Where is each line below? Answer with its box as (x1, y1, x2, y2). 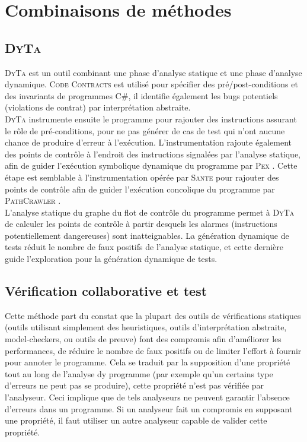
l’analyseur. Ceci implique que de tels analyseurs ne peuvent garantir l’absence (5, 391, 290, 403)
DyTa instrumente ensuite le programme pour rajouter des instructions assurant (5, 112, 297, 125)
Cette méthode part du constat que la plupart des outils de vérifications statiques (5, 309, 301, 321)
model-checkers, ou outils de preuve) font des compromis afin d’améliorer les (5, 333, 282, 345)
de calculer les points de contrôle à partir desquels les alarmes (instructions (5, 217, 277, 230)
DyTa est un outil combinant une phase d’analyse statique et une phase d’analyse (5, 66, 302, 78)
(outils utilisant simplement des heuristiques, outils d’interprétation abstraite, (5, 321, 287, 333)
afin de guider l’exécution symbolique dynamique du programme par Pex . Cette (5, 159, 298, 172)
